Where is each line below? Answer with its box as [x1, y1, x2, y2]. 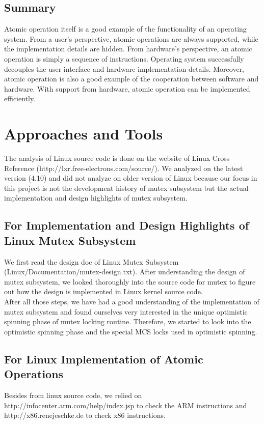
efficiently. [4, 93, 36, 104]
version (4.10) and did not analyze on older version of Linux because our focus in [4, 173, 257, 183]
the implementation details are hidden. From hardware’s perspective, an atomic [4, 43, 252, 54]
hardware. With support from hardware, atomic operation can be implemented [4, 83, 250, 94]
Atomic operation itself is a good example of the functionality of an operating [4, 23, 247, 34]
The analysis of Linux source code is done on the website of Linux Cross [4, 153, 230, 163]
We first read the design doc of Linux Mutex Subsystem [4, 256, 179, 267]
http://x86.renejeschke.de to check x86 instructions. [4, 410, 166, 420]
